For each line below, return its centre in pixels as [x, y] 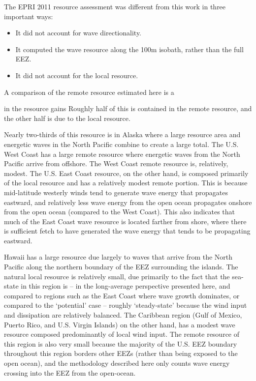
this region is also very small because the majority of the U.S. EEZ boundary [121, 343]
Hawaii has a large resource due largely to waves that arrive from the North [118, 257]
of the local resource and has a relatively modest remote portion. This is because [126, 183]
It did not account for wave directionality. [79, 33]
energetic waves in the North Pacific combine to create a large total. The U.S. [121, 144]
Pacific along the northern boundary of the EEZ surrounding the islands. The [121, 267]
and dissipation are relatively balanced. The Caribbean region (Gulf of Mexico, [123, 315]
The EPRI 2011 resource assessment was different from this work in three [115, 6]
